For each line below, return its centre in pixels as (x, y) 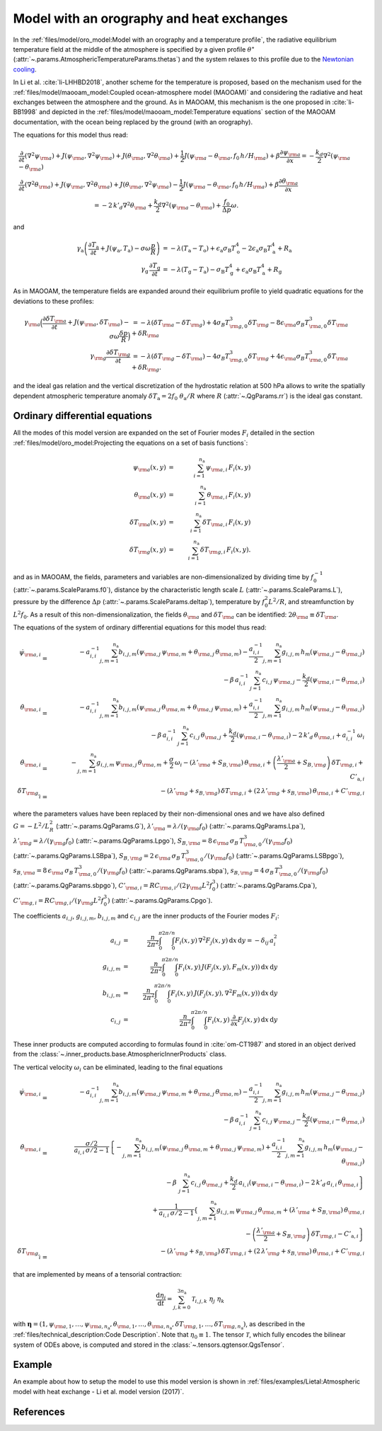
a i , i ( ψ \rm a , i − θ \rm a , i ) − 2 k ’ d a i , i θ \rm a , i (298, 1184)
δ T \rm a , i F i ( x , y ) (227, 523)
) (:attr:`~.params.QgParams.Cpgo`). (160, 900)
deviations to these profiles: (54, 301)
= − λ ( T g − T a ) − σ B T (196, 270)
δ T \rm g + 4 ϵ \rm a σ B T (279, 357)
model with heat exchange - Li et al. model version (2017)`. (98, 1391)
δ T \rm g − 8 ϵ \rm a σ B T (279, 324)
